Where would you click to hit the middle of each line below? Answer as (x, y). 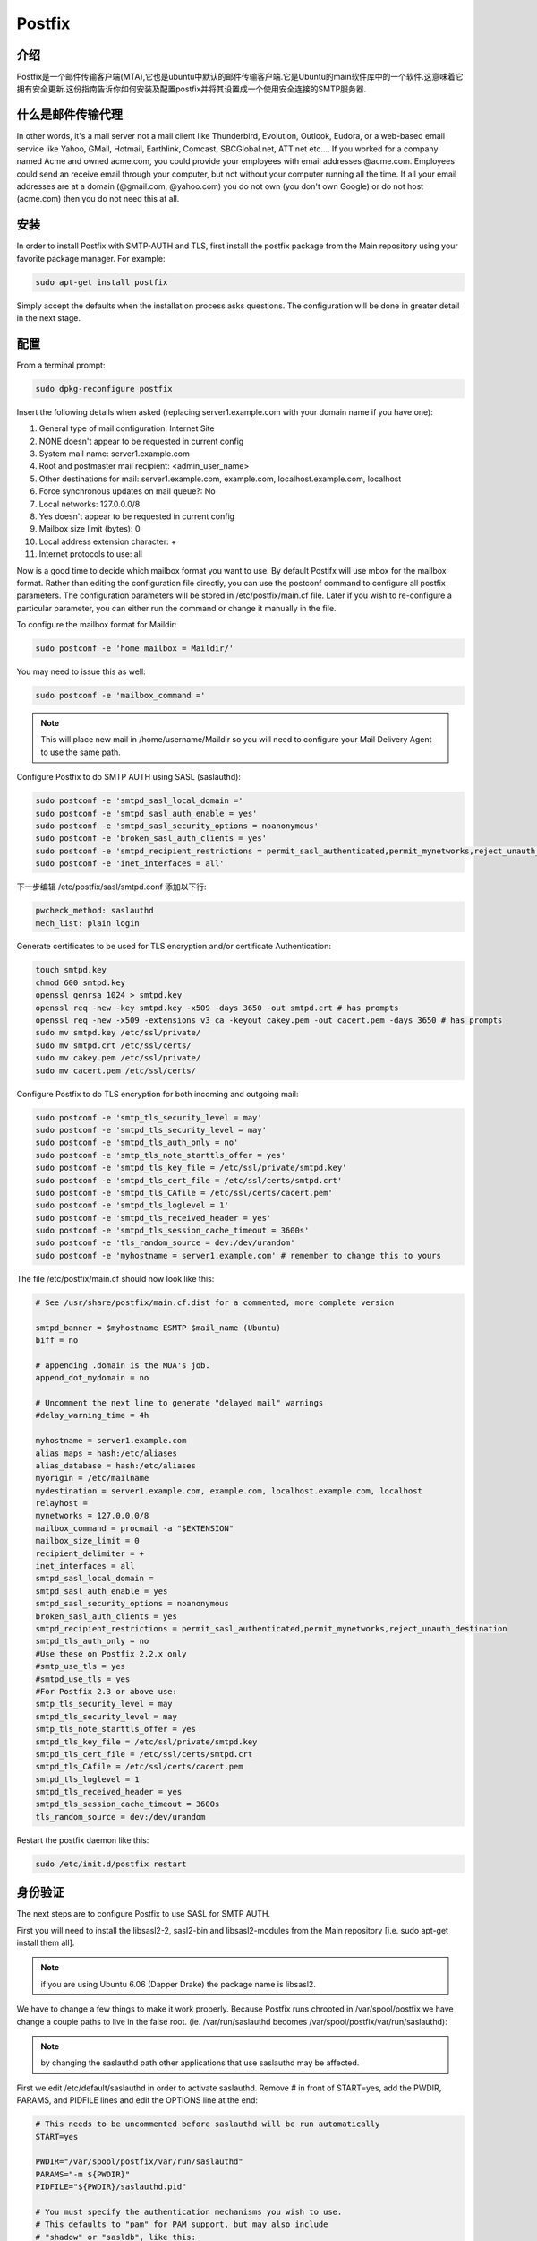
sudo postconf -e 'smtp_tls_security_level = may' (149, 1117)
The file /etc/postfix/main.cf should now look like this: (115, 1278)
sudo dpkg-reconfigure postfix (104, 389)
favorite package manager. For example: (91, 258)
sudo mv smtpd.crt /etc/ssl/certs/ (113, 1045)
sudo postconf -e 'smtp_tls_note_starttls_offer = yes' (161, 1155)
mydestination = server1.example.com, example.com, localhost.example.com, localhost (229, 1491)
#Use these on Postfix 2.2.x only (111, 1653)
